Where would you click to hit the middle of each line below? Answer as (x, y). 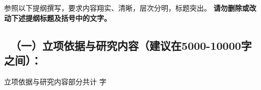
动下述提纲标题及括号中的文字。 (58, 18)
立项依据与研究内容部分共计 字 (55, 81)
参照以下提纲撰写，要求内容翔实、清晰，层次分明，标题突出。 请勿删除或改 (130, 8)
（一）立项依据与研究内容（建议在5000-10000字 (131, 45)
